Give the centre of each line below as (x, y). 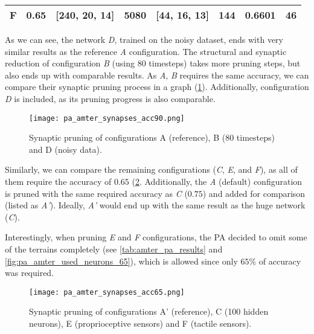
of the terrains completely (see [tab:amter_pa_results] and (114, 249)
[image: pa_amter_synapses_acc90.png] (107, 118)
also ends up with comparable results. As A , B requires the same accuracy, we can (157, 75)
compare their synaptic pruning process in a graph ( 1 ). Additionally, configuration (157, 87)
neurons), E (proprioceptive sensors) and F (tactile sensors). (140, 323)
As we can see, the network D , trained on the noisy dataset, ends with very (144, 39)
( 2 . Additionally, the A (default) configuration (217, 181)
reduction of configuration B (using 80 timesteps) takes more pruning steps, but (153, 63)
